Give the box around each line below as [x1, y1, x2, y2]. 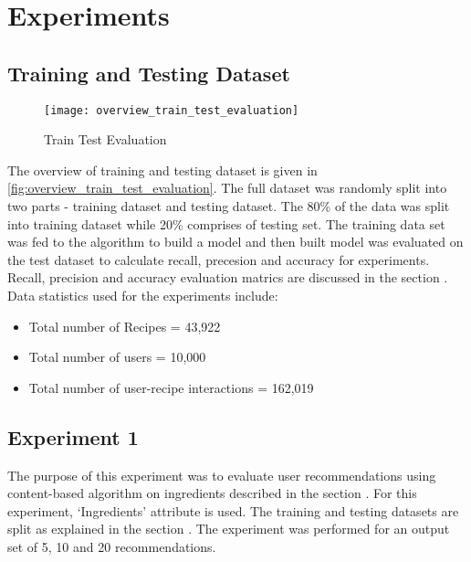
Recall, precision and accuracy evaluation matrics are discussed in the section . [7, 268, 448, 287]
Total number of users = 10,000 [28, 347, 206, 366]
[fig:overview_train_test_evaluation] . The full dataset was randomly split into [7, 178, 447, 197]
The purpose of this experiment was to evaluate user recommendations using [7, 465, 436, 484]
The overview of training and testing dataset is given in [7, 160, 318, 179]
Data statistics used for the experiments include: [7, 285, 278, 304]
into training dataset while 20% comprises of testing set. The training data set [7, 214, 445, 233]
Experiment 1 [7, 422, 139, 451]
